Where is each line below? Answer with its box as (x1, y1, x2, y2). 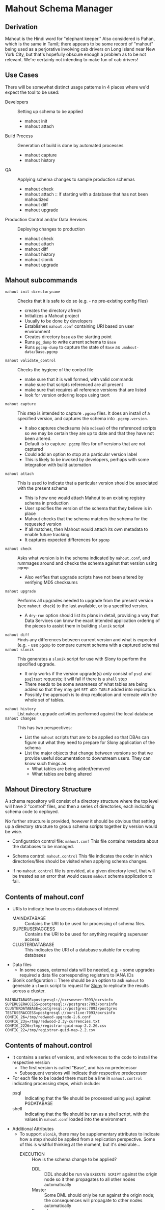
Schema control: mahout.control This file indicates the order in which (12, 853, 152, 859)
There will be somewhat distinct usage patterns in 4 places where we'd (5, 84, 149, 90)
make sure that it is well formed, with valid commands (24, 376, 134, 382)
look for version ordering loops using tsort (24, 392, 110, 398)
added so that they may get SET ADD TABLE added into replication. (24, 686, 157, 692)
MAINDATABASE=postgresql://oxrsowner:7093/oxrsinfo (5, 998, 113, 1003)
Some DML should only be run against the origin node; (44, 1192, 155, 1198)
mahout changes (5, 716, 36, 721)
